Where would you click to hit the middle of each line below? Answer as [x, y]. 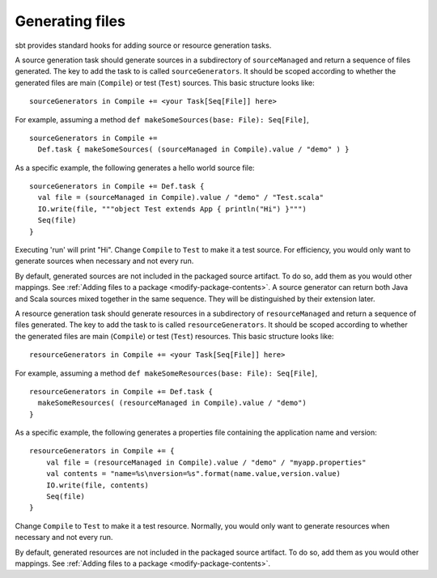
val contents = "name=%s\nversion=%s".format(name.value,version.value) [193, 474]
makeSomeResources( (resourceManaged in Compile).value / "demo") [172, 403]
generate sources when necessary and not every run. [104, 261]
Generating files [70, 21]
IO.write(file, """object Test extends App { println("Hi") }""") [172, 209]
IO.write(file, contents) [98, 485]
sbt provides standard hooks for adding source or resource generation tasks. [143, 45]
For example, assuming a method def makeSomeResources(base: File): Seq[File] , [166, 373]
